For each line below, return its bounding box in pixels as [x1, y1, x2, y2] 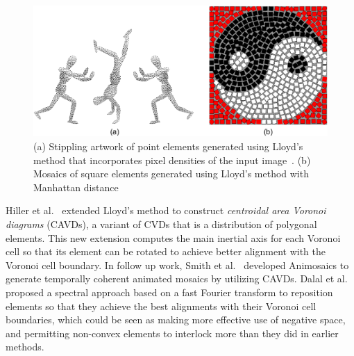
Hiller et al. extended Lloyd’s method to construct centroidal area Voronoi [6, 203, 326, 218]
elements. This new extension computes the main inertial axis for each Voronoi [6, 230, 341, 245]
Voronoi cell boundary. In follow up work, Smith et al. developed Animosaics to [6, 257, 349, 272]
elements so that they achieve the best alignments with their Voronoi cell [6, 298, 317, 313]
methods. [6, 339, 44, 354]
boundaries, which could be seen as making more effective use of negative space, [6, 312, 346, 327]
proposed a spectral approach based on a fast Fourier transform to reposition [6, 284, 333, 299]
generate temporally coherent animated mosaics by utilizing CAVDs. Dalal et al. [6, 271, 348, 286]
